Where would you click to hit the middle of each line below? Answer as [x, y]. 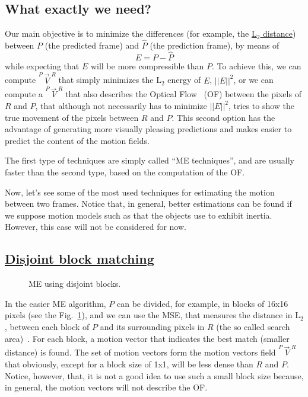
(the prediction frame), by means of [215, 45]
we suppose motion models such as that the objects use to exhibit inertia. [139, 215]
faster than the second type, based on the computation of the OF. [125, 172]
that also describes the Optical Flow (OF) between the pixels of [183, 94]
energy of [184, 80]
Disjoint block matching [80, 259]
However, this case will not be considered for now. [96, 227]
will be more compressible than [147, 65]
